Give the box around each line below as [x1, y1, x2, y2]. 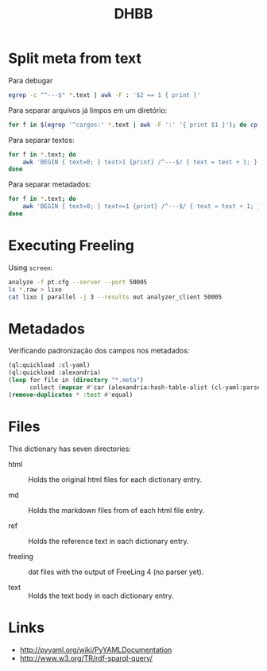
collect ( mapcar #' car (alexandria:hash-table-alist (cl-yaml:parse [29, 384, 261, 391]
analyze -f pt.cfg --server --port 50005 [8, 278, 148, 286]
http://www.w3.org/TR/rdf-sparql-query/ [19, 653, 153, 663]
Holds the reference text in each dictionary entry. [28, 536, 189, 546]
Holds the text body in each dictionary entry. [28, 591, 174, 600]
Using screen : [8, 263, 53, 272]
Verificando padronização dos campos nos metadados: [8, 346, 190, 356]
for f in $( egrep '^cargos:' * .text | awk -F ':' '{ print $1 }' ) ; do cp [8, 121, 258, 129]
